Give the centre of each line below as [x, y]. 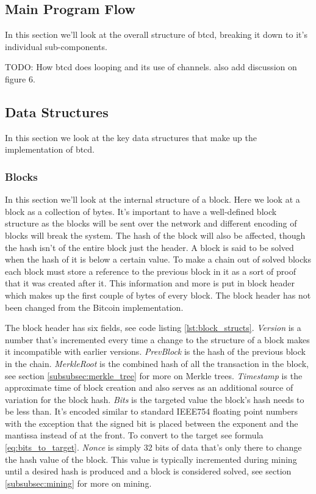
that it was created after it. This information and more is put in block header [150, 283]
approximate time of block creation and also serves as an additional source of [149, 387]
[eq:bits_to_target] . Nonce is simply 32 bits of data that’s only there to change [153, 447]
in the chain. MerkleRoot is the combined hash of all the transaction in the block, [157, 363]
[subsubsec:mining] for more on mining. [78, 483]
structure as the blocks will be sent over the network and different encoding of [151, 223]
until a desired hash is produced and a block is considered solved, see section [148, 471]
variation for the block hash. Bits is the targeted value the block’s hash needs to [155, 399]
